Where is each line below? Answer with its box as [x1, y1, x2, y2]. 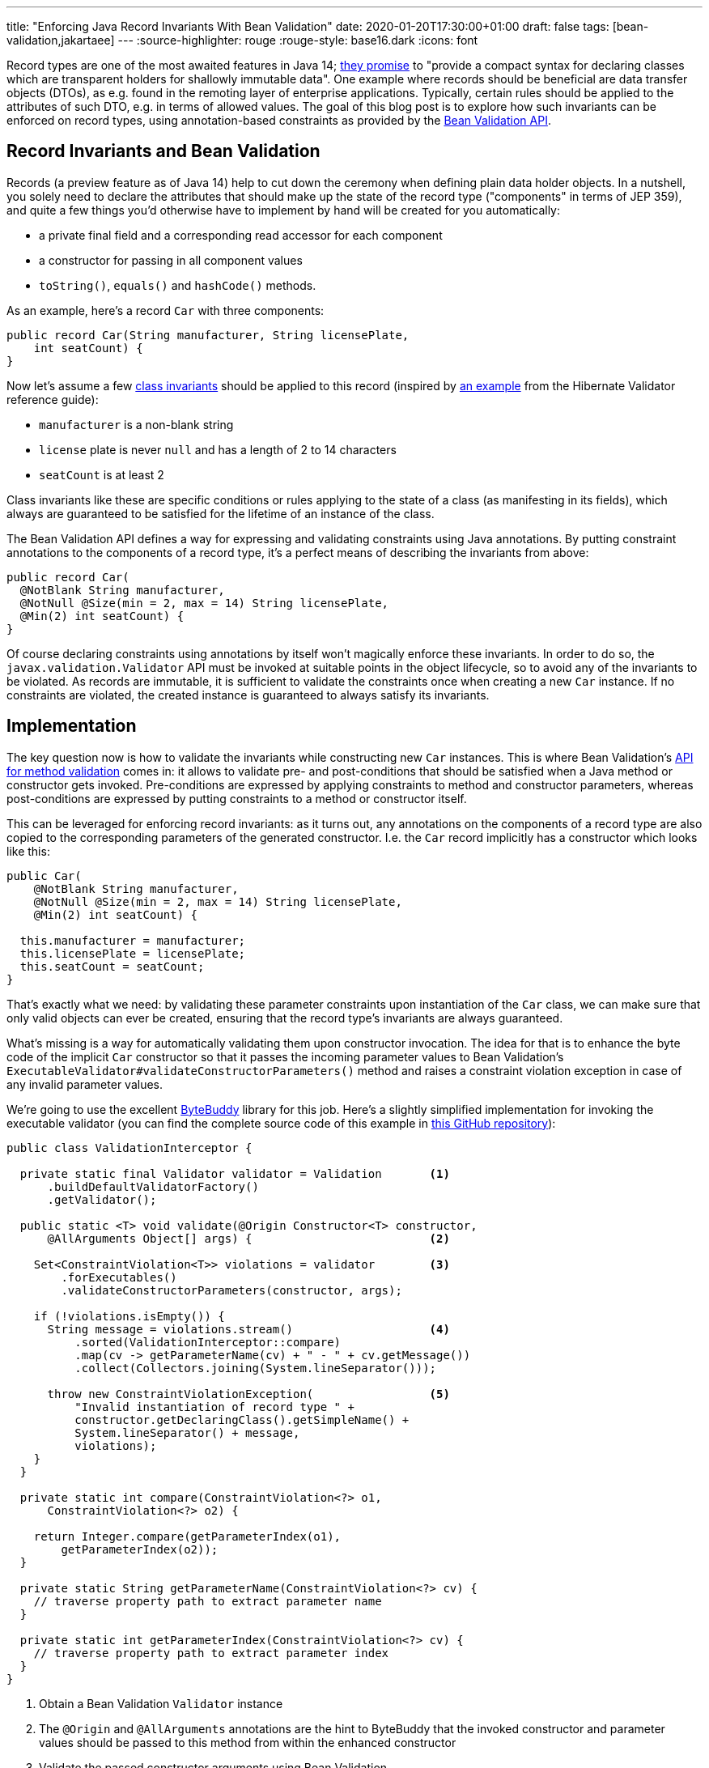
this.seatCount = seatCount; [19, 959, 205, 973]
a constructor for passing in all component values [39, 253, 303, 267]
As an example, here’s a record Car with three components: [6, 303, 325, 317]
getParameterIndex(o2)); [61, 1542, 219, 1556]
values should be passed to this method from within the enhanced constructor [39, 1735, 456, 1749]
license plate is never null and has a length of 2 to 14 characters [39, 442, 397, 457]
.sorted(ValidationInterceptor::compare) [74, 1335, 342, 1349]
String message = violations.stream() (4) [47, 1322, 450, 1336]
